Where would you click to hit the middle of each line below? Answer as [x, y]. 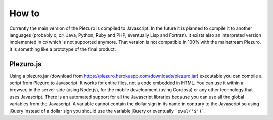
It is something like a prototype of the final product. [63, 49]
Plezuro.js [26, 64]
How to [25, 13]
